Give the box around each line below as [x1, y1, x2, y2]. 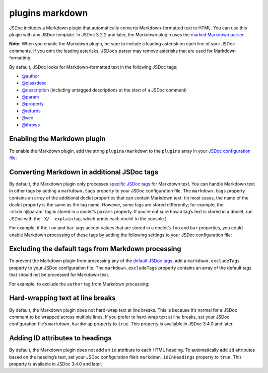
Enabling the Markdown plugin [9, 135, 106, 143]
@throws [21, 122, 40, 128]
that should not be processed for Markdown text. [9, 272, 109, 278]
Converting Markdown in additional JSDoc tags [9, 168, 159, 176]
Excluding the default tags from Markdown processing [9, 245, 181, 253]
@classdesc [21, 80, 47, 86]
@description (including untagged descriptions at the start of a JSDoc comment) [21, 87, 187, 93]
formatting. [9, 55, 32, 61]
